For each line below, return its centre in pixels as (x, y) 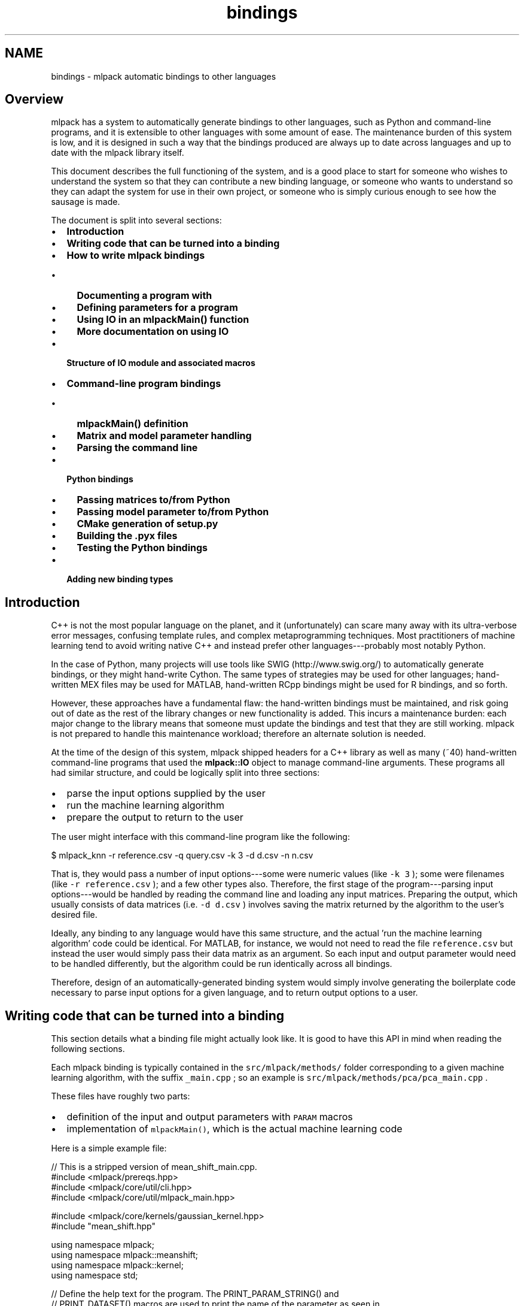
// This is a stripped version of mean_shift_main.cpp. (154, 1167)
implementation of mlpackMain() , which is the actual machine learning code (234, 1129)
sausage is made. (86, 202)
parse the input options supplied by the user (166, 793)
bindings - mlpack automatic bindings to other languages (164, 76)
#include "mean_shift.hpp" (103, 1226)
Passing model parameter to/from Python (173, 512)
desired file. (74, 915)
